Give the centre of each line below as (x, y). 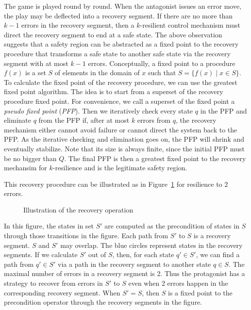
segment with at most (36, 63)
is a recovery (212, 236)
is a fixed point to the (200, 292)
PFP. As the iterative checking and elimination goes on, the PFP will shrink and (124, 139)
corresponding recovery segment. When (62, 292)
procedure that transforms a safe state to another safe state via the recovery (117, 53)
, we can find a (218, 254)
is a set (36, 73)
